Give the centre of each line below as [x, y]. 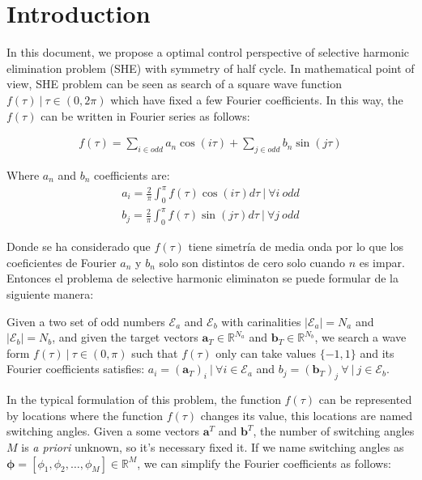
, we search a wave [360, 337]
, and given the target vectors [125, 337]
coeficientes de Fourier [62, 262]
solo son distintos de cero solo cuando [252, 262]
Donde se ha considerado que [79, 246]
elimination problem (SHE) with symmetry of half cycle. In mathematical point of [211, 68]
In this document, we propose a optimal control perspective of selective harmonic [208, 52]
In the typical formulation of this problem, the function [144, 399]
